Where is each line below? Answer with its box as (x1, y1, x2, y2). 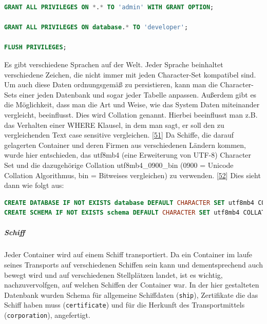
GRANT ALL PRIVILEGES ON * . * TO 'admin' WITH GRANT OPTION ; (4, 4, 214, 11)
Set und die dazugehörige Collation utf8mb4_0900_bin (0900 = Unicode (4, 159, 234, 170)
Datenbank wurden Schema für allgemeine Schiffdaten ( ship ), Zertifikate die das (4, 289, 258, 300)
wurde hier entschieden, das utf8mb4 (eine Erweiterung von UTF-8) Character (4, 149, 252, 160)
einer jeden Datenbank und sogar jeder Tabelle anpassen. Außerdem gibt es (19, 89, 257, 100)
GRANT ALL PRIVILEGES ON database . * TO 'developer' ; (4, 24, 188, 31)
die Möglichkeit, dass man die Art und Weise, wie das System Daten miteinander (4, 99, 260, 110)
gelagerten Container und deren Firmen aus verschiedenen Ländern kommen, (4, 139, 246, 150)
